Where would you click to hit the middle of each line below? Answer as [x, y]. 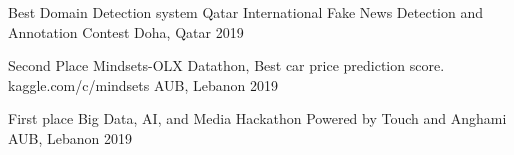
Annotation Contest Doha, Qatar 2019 [126, 31]
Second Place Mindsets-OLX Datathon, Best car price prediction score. [226, 65]
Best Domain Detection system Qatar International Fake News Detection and [245, 12]
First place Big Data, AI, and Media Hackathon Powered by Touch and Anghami [257, 118]
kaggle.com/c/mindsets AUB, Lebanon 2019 [143, 84]
